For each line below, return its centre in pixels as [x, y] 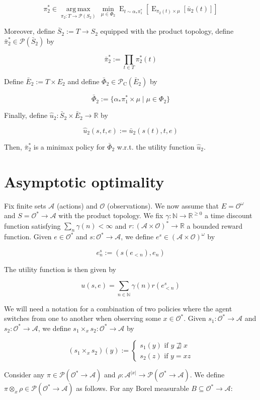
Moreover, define [30, 31]
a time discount [228, 215]
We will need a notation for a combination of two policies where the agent [118, 308]
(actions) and [77, 205]
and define [83, 81]
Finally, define [26, 115]
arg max [78, 9]
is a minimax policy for [69, 146]
